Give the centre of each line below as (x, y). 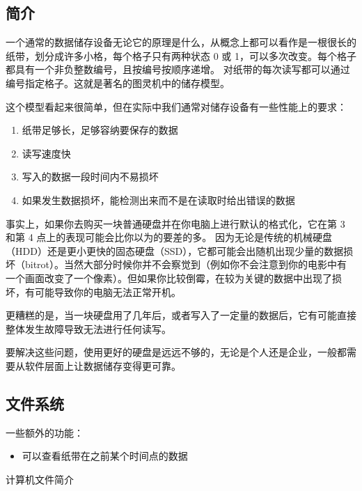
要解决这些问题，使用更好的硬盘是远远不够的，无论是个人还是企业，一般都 (176, 352)
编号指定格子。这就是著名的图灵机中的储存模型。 (118, 83)
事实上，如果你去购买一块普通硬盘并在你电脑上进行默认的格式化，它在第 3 (175, 223)
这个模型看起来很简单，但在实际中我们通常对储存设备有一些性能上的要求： (176, 106)
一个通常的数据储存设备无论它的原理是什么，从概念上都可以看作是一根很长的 (181, 42)
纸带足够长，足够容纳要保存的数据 (100, 130)
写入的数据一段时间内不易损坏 (90, 177)
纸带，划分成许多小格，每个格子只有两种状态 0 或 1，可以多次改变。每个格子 (181, 55)
